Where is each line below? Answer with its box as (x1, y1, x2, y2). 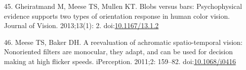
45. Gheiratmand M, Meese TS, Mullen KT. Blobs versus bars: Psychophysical (4, 1, 242, 11)
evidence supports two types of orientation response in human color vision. (4, 10, 230, 21)
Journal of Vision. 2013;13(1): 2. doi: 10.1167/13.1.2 (4, 20, 159, 31)
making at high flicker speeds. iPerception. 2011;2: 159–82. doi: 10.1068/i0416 (4, 56, 236, 66)
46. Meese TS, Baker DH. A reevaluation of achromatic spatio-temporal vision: (4, 36, 243, 47)
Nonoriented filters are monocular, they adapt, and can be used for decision (4, 46, 233, 57)
